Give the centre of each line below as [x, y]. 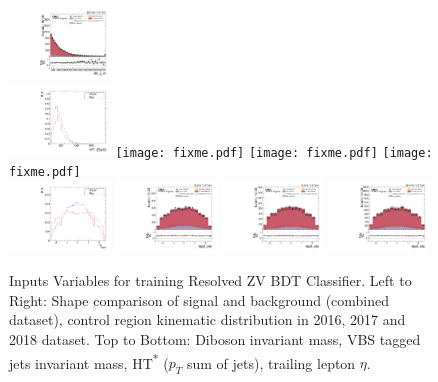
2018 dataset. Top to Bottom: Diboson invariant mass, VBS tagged [215, 339]
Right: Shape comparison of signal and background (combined [199, 299]
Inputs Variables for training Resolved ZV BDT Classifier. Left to [210, 280]
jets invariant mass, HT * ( [89, 361]
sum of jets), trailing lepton [271, 362]
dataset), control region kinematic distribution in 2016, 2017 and [207, 319]
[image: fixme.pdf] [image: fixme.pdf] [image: [274, 152]
